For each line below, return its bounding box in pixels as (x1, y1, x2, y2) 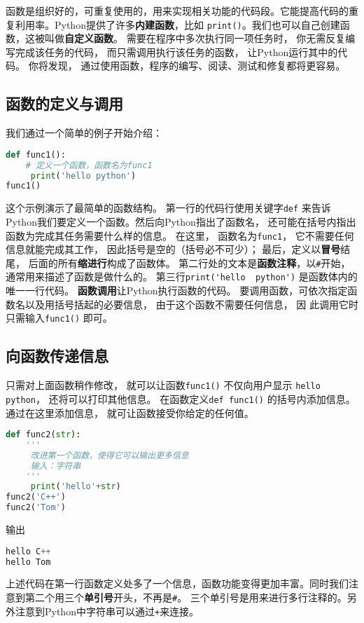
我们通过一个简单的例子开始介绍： (6, 125, 162, 140)
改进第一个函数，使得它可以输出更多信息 (30, 450, 189, 460)
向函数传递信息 (6, 345, 108, 367)
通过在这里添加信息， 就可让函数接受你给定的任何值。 (6, 405, 254, 420)
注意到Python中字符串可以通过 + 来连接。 (15, 603, 199, 618)
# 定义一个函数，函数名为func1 (25, 160, 153, 170)
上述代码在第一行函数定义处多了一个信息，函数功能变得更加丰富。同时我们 (6, 576, 349, 591)
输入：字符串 (30, 460, 81, 471)
